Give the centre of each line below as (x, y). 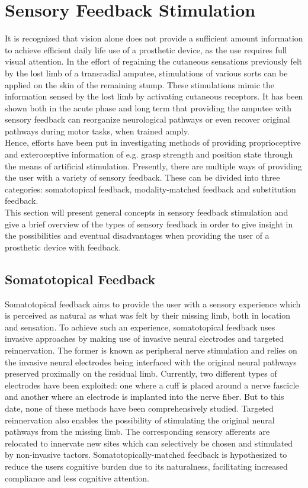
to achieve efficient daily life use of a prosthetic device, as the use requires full (146, 49)
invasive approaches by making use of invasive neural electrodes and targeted (145, 338)
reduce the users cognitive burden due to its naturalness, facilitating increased (146, 466)
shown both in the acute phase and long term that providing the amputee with (148, 107)
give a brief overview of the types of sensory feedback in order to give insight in (149, 224)
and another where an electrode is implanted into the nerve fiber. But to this (145, 396)
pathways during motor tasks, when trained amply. (97, 131)
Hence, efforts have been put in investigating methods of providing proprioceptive (153, 142)
